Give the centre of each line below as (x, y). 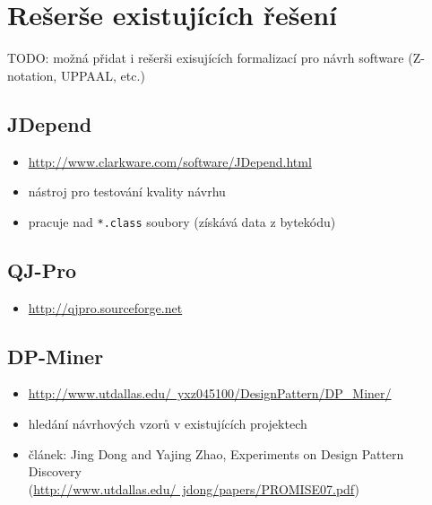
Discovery (55, 471)
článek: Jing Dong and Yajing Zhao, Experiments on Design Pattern (216, 453)
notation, (32, 75)
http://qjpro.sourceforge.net (105, 307)
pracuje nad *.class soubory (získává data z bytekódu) (182, 221)
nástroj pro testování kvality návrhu (127, 192)
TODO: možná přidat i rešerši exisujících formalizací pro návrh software (206, 58)
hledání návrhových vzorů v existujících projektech (168, 423)
